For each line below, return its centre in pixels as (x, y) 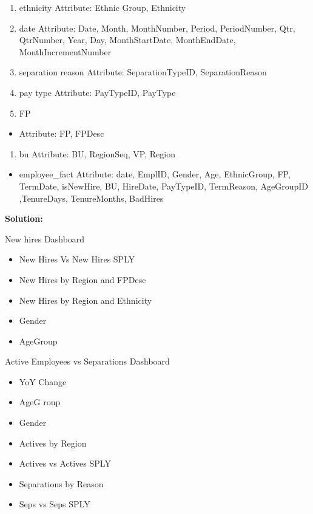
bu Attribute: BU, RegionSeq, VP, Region (97, 153)
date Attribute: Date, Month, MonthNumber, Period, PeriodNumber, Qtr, (157, 28)
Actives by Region (53, 443)
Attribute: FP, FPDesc (62, 133)
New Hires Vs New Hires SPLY (77, 259)
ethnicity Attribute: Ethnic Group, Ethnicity (103, 7)
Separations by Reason (61, 483)
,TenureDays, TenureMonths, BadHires (91, 198)
